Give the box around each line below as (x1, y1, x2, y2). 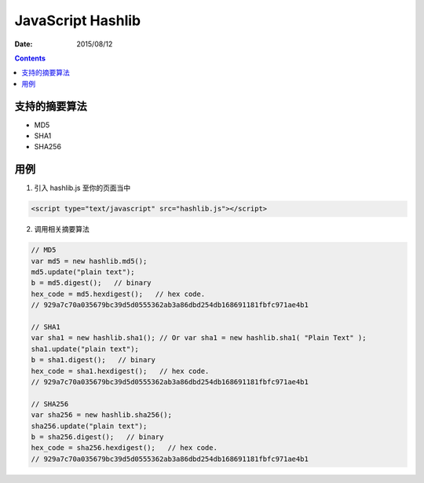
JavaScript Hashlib (14, 12, 141, 29)
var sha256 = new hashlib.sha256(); (31, 411, 173, 419)
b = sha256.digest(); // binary (31, 432, 164, 441)
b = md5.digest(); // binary (31, 279, 152, 287)
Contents (14, 53, 46, 63)
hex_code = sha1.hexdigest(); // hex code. (31, 366, 210, 375)
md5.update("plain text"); (31, 268, 135, 276)
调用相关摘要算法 (34, 225, 90, 234)
